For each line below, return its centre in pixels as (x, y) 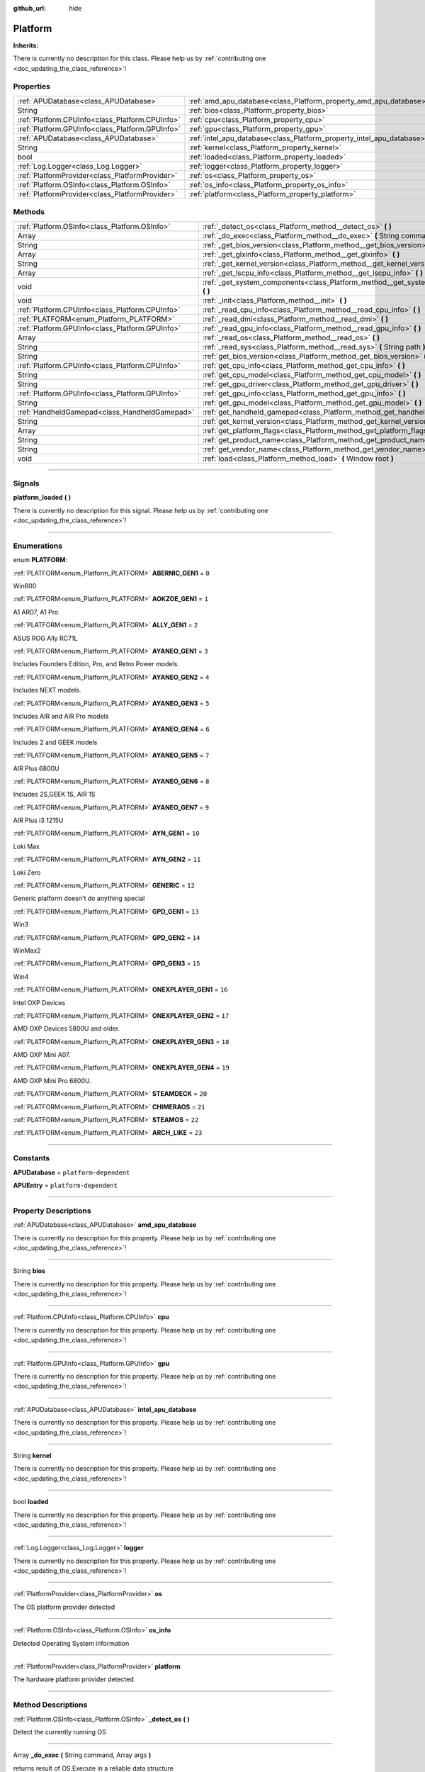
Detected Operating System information (71, 1643)
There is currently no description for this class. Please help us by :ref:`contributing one (140, 58)
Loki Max (27, 846)
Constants (32, 1158)
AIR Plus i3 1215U (38, 820)
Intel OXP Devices (39, 1002)
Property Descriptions (52, 1211)
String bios (29, 1271)
